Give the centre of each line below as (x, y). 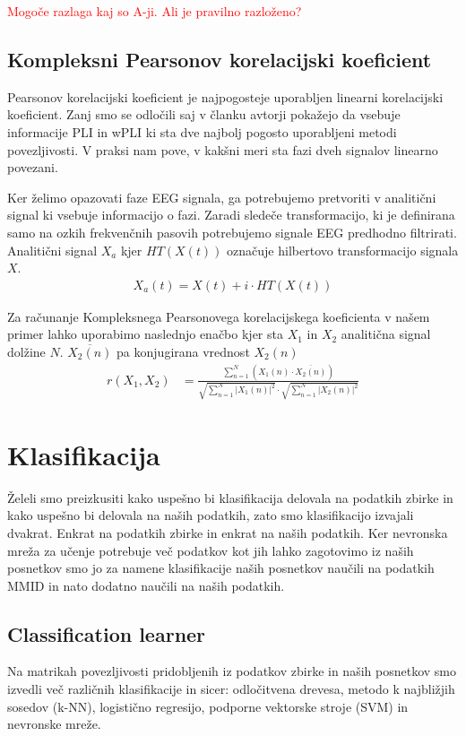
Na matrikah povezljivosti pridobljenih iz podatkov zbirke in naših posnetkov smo (232, 671)
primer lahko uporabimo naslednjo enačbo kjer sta (145, 334)
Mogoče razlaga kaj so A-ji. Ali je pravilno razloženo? (155, 11)
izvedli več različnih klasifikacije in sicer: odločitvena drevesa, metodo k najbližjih (231, 689)
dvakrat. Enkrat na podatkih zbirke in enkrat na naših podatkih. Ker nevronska (228, 532)
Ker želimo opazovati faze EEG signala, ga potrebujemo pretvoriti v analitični (222, 197)
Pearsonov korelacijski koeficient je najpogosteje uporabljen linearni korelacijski (225, 96)
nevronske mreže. (54, 724)
